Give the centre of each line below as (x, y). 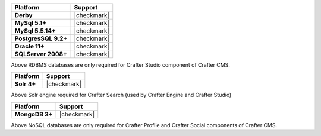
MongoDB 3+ (34, 114)
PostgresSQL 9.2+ (41, 38)
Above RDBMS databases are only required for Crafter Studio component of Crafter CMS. (120, 65)
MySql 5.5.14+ (35, 31)
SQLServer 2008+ (41, 54)
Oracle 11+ (29, 46)
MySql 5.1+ (31, 23)
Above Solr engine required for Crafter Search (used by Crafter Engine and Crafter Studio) (121, 95)
